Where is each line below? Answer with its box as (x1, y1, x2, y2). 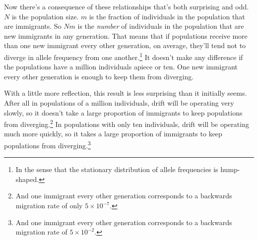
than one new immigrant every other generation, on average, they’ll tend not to (4, 40, 246, 51)
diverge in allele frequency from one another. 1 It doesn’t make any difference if (4, 50, 243, 62)
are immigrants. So (4, 21, 62, 31)
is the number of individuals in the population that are (77, 21, 244, 31)
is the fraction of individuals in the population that (89, 11, 245, 21)
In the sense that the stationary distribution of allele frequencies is (15, 164, 218, 175)
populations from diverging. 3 (4, 139, 91, 150)
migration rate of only (15, 200, 83, 211)
